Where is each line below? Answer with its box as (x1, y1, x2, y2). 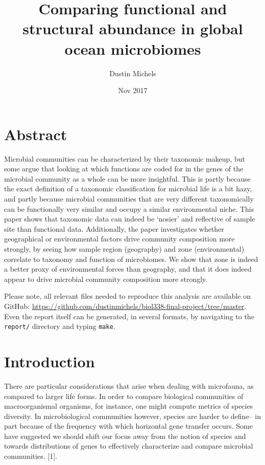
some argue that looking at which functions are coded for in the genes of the (4, 163, 244, 174)
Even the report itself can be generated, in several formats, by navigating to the (4, 311, 254, 321)
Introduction (4, 350, 95, 371)
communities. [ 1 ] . (4, 451, 57, 461)
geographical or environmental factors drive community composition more (4, 233, 235, 244)
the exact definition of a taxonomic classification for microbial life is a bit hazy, (4, 183, 252, 194)
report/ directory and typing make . (4, 321, 115, 331)
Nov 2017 (118, 85, 148, 96)
